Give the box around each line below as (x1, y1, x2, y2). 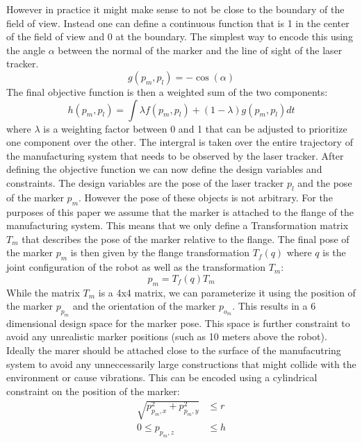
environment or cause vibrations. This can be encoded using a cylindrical (6, 370, 318, 385)
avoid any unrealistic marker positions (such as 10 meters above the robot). (6, 329, 327, 344)
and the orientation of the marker (72, 299, 216, 313)
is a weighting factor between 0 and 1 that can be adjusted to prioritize (43, 121, 347, 135)
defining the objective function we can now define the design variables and (6, 162, 322, 176)
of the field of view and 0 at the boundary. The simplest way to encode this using (6, 29, 353, 44)
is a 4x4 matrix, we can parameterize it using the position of (98, 285, 356, 299)
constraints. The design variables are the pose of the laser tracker (6, 175, 284, 190)
